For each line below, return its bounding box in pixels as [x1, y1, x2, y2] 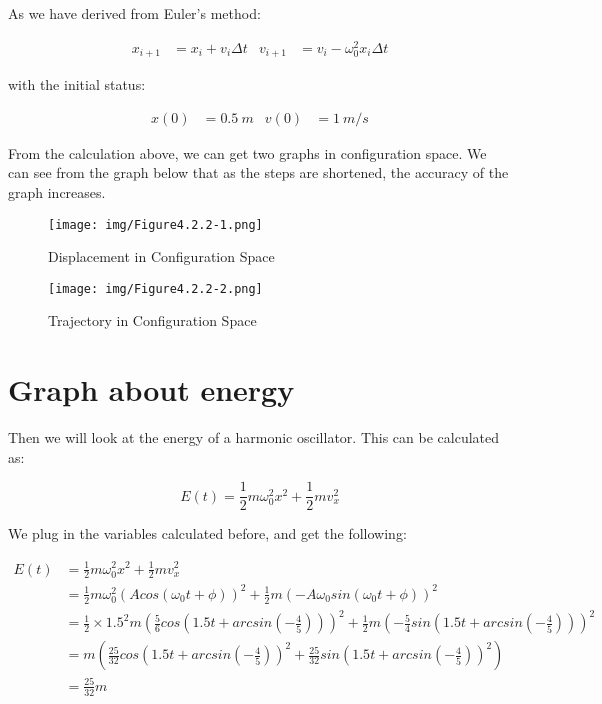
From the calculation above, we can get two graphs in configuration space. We [8, 142, 487, 163]
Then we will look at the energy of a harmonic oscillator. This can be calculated [8, 427, 500, 448]
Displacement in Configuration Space [48, 246, 275, 267]
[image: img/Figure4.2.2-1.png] [48, 217, 263, 232]
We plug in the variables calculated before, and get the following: [8, 523, 407, 544]
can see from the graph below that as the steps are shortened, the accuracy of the [8, 162, 509, 183]
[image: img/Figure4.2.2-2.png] [48, 281, 263, 296]
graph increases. [8, 181, 106, 202]
